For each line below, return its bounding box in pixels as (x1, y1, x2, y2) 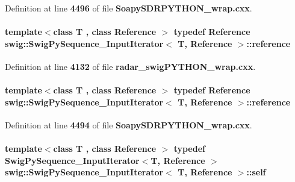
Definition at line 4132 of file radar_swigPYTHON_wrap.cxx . (5, 60, 256, 72)
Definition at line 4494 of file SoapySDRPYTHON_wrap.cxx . (5, 118, 252, 131)
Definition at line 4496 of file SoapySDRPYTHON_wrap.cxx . (5, 2, 252, 14)
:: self (246, 166, 266, 178)
